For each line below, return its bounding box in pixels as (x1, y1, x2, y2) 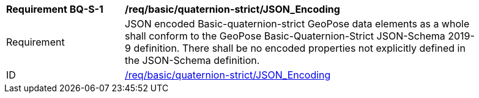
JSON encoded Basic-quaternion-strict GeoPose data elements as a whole (125, 18, 470, 30)
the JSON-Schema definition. (125, 54, 260, 66)
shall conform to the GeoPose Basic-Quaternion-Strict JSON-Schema (125, 30, 445, 42)
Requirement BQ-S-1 (6, 3, 103, 15)
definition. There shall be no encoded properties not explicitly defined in (133, 42, 466, 54)
